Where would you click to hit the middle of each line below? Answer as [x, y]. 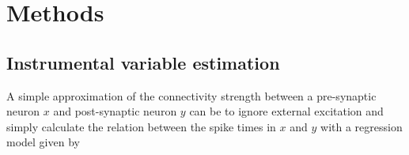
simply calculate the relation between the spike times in [141, 126]
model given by [43, 142]
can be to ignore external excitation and [286, 111]
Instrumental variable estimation [143, 62]
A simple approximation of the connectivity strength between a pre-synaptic [191, 95]
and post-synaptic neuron [115, 111]
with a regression [362, 126]
